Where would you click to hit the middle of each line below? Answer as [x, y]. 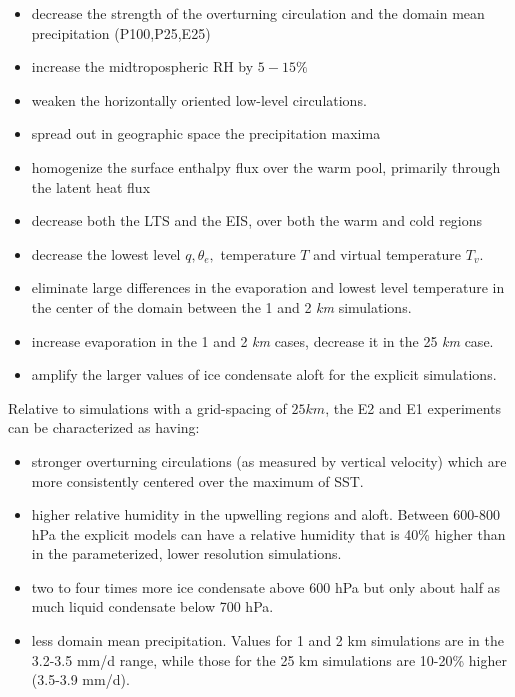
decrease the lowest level [106, 253]
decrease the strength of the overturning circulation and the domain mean [258, 13]
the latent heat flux [91, 186]
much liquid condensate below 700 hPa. [152, 606]
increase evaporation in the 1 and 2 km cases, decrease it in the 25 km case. [262, 340]
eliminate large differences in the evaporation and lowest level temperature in [268, 287]
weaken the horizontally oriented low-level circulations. [199, 99]
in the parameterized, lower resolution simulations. [186, 553]
